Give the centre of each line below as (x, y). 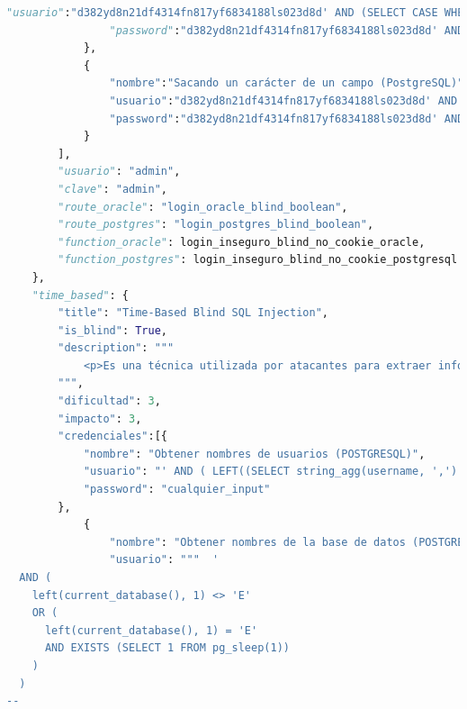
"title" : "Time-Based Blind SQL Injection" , (193, 313)
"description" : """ (116, 348)
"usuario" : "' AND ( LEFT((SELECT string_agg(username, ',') (270, 472)
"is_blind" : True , (113, 330)
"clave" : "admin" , (113, 189)
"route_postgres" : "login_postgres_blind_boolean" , (216, 225)
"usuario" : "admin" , (119, 172)
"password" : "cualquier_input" (177, 490)
